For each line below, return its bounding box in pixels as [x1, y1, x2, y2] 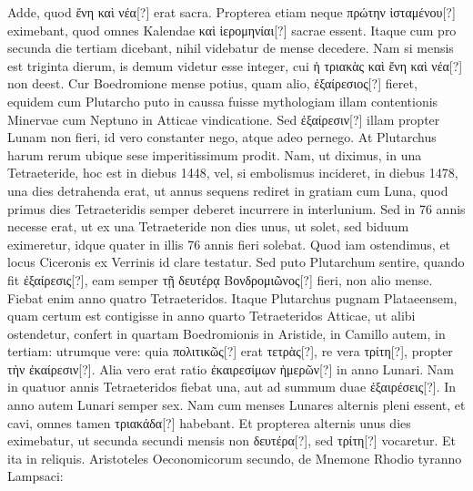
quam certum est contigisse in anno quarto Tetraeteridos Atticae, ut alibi [7, 306, 416, 325]
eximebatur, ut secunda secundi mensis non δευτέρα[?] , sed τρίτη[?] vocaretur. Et [7, 431, 456, 450]
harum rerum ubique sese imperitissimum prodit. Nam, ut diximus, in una [7, 145, 422, 164]
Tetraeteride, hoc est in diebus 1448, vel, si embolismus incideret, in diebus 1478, [7, 163, 458, 182]
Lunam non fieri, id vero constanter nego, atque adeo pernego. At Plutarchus [7, 128, 437, 147]
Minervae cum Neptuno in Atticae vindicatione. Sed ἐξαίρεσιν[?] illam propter [7, 109, 440, 128]
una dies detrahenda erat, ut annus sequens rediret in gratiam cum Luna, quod [7, 180, 448, 199]
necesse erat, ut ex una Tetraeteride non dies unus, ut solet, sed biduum [7, 217, 409, 236]
